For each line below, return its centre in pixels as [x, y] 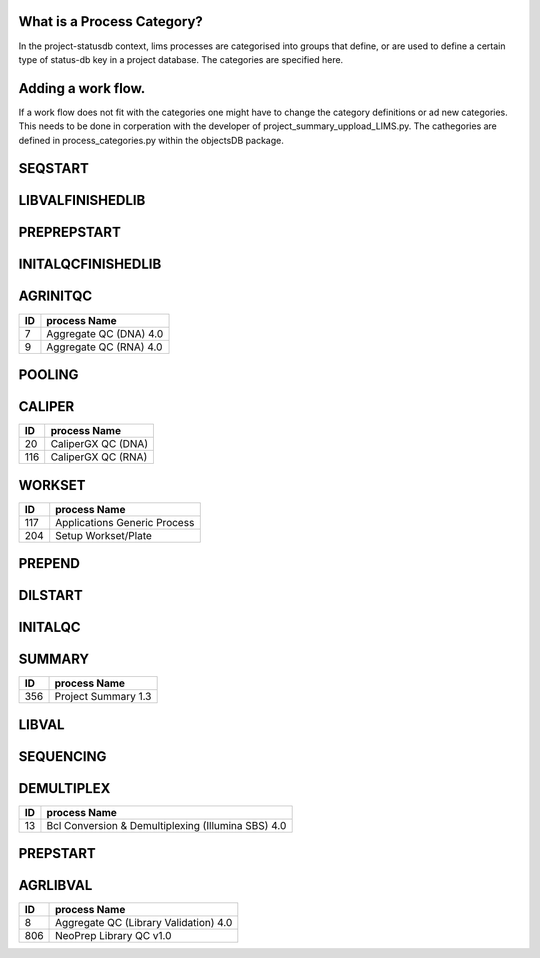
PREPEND [49, 563]
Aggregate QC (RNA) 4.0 [104, 347]
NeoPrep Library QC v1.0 [113, 936]
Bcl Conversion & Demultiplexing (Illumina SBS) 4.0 [166, 825]
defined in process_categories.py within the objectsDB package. [151, 140]
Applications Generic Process [125, 522]
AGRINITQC [55, 296]
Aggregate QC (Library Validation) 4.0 [144, 923]
